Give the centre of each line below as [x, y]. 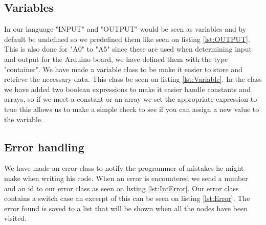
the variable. [24, 119]
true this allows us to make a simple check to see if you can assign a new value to [132, 109]
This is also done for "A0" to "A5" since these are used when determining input [128, 49]
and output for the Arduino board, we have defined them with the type [116, 59]
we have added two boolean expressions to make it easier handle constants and [127, 89]
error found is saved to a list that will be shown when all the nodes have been [126, 208]
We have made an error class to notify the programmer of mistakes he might [124, 168]
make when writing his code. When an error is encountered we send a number [126, 178]
